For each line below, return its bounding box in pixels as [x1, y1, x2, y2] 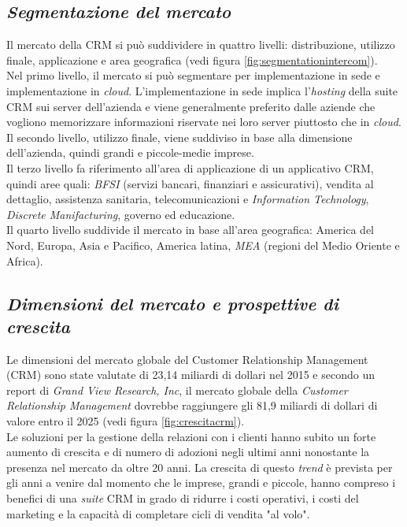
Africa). [6, 252, 43, 269]
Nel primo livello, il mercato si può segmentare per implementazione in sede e [6, 67, 380, 84]
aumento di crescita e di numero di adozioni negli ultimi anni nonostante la [6, 443, 370, 460]
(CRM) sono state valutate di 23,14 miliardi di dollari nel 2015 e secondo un [6, 366, 375, 383]
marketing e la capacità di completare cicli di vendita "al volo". [6, 505, 310, 521]
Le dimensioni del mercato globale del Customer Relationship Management [6, 351, 368, 367]
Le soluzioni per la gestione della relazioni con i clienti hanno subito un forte [6, 428, 376, 444]
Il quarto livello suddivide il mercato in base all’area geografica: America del [6, 221, 375, 238]
